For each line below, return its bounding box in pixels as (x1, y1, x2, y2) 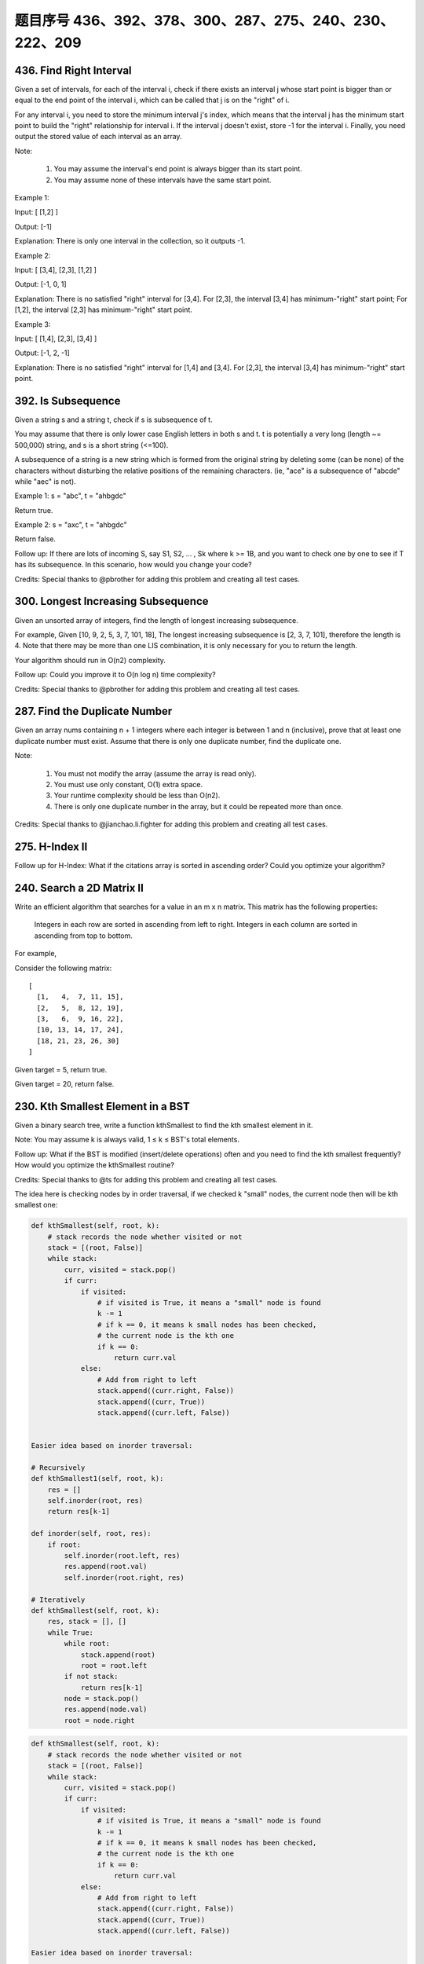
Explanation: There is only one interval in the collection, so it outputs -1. (14, 236, 246, 246)
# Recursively (31, 1463, 86, 1472)
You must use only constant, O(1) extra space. (53, 779, 203, 789)
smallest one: (14, 1200, 58, 1210)
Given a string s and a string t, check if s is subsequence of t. (14, 415, 213, 424)
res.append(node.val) (64, 1705, 148, 1714)
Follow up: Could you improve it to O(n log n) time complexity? (14, 670, 216, 680)
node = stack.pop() (64, 1694, 139, 1703)
